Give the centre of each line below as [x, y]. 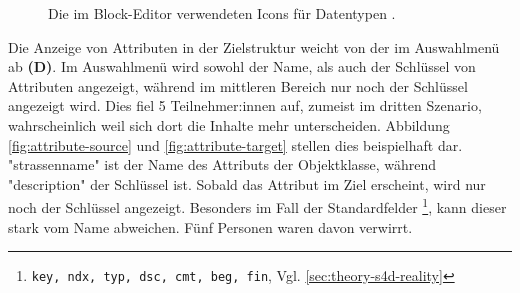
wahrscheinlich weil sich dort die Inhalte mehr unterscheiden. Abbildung [229, 124]
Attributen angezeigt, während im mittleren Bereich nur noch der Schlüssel [238, 85]
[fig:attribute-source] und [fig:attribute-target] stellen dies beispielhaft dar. [235, 144]
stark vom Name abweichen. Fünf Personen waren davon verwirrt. [210, 226]
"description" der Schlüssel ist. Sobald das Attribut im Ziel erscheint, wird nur [247, 183]
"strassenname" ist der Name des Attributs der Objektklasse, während [222, 164]
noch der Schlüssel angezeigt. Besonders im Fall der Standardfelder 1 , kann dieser [257, 205]
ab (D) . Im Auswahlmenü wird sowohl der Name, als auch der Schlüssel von [242, 66]
